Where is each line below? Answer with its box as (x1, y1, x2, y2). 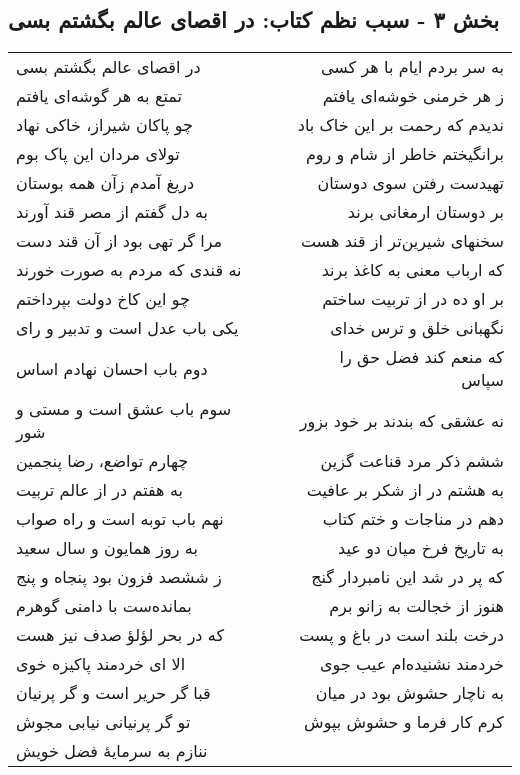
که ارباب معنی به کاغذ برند (321, 258, 504, 282)
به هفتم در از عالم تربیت (16, 478, 183, 502)
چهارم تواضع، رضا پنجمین (16, 449, 189, 473)
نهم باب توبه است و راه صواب (16, 507, 224, 531)
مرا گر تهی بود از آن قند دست (16, 229, 223, 253)
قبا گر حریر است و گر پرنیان (16, 681, 211, 705)
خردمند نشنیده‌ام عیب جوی (320, 652, 504, 676)
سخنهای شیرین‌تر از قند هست (300, 229, 504, 253)
